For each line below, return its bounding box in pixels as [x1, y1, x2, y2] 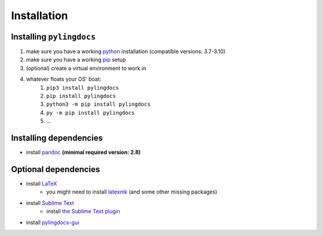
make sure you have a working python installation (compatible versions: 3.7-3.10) [26, 48, 226, 55]
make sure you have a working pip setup [26, 56, 126, 63]
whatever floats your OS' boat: [26, 75, 102, 83]
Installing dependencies [11, 133, 103, 143]
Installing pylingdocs [11, 32, 96, 42]
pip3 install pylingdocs [46, 84, 119, 91]
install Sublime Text [26, 199, 74, 206]
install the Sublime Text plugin [46, 208, 120, 215]
